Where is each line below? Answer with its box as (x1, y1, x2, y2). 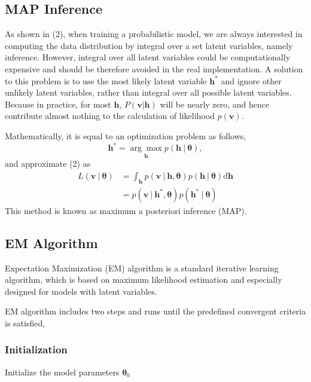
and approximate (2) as (5, 157, 91, 170)
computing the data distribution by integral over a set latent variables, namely (5, 39, 293, 51)
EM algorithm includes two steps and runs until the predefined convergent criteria (5, 305, 306, 317)
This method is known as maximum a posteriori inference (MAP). (5, 204, 247, 216)
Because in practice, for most (5, 97, 111, 110)
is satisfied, (5, 316, 45, 329)
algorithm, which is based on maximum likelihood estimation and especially (5, 273, 282, 286)
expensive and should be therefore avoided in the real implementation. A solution (5, 62, 303, 75)
